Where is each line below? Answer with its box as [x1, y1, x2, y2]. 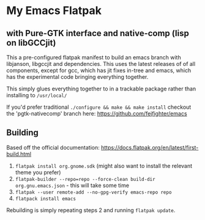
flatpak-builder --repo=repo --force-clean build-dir [15, 176, 155, 182]
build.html [6, 150, 32, 158]
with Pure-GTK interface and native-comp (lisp [6, 28, 190, 38]
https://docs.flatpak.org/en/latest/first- [100, 144, 199, 151]
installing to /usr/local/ [6, 92, 67, 98]
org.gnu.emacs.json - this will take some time [15, 182, 130, 189]
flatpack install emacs [15, 196, 76, 202]
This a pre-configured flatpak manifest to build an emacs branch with [6, 54, 182, 61]
